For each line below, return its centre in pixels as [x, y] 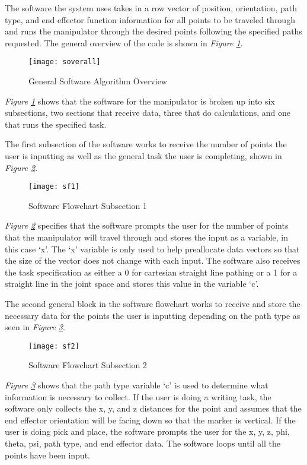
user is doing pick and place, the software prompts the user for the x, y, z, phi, [147, 431]
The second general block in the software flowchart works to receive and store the [153, 303]
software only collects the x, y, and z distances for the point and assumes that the [153, 408]
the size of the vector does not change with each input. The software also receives [153, 260]
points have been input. [47, 455]
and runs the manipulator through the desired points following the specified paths [153, 31]
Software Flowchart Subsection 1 [88, 205]
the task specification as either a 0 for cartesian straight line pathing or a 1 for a [151, 272]
